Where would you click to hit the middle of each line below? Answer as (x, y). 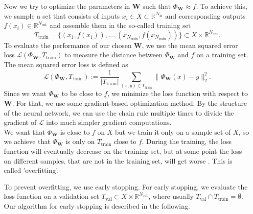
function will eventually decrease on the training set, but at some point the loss (123, 151)
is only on (80, 141)
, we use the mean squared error (190, 45)
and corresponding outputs (205, 15)
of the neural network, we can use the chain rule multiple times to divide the (119, 112)
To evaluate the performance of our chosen (68, 45)
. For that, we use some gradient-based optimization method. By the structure (129, 103)
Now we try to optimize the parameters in (67, 6)
